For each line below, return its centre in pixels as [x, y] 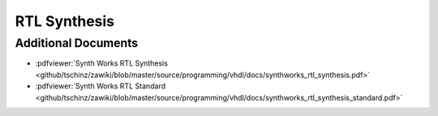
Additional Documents [77, 43]
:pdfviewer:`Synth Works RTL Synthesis [101, 63]
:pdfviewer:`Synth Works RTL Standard [101, 86]
